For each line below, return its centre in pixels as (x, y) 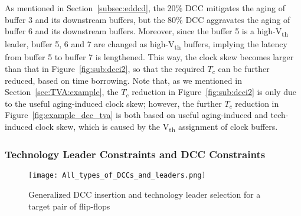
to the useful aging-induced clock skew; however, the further (113, 103)
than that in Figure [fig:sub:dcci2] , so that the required (105, 69)
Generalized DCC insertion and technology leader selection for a (145, 194)
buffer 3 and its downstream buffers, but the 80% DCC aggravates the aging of (148, 19)
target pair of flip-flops (69, 206)
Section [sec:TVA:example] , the (62, 92)
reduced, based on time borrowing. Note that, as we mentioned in (123, 80)
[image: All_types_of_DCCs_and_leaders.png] (117, 176)
